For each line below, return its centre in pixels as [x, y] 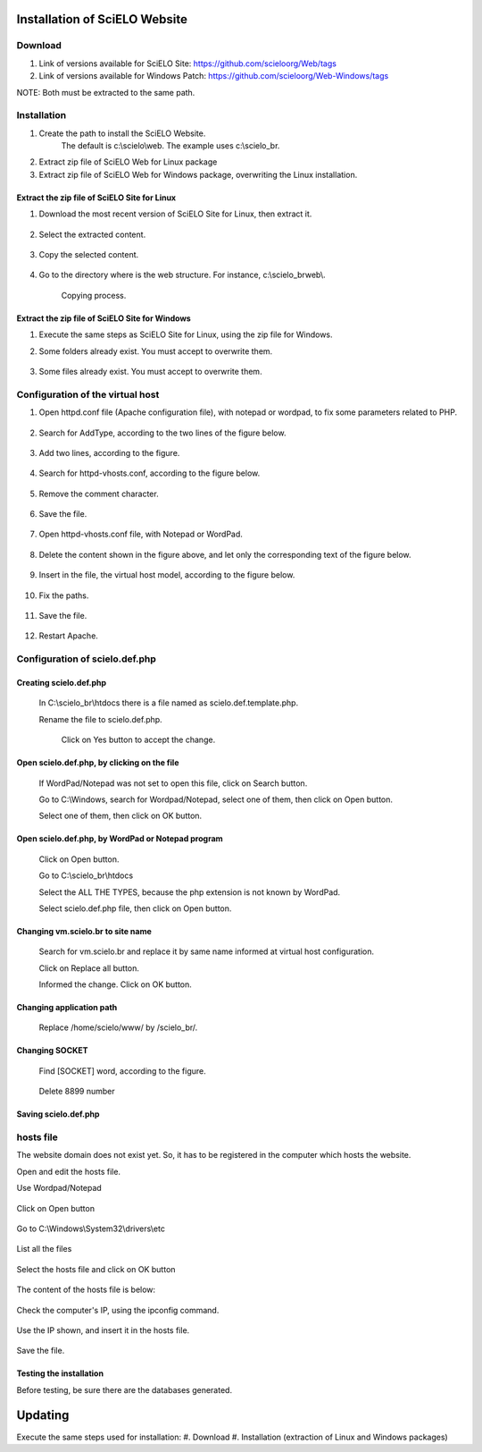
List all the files [44, 1249]
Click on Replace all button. [89, 968]
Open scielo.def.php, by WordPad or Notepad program [120, 839]
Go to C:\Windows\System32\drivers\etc [91, 1228]
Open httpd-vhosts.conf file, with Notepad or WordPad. [141, 534]
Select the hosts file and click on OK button [96, 1269]
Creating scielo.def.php [62, 682]
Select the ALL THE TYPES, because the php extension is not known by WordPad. [190, 892]
